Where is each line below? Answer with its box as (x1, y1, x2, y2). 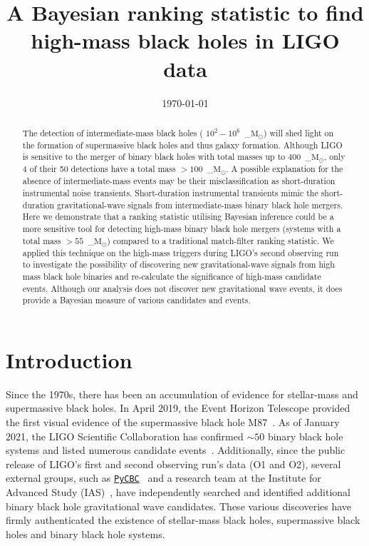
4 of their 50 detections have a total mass (22, 163, 176, 175)
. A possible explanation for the (226, 163, 343, 175)
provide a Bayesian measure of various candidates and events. (22, 294, 251, 306)
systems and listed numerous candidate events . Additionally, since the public (6, 443, 345, 457)
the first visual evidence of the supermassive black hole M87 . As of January (6, 414, 340, 429)
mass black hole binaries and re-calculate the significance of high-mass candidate (22, 270, 321, 282)
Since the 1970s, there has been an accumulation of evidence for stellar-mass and (6, 386, 358, 401)
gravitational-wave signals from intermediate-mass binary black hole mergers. (57, 198, 343, 211)
